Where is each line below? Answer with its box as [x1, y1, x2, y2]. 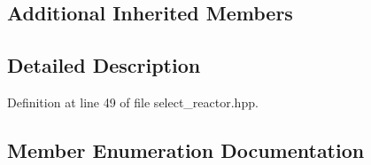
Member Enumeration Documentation [7, 136, 365, 163]
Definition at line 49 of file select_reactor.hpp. [7, 92, 259, 111]
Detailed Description [7, 51, 201, 79]
